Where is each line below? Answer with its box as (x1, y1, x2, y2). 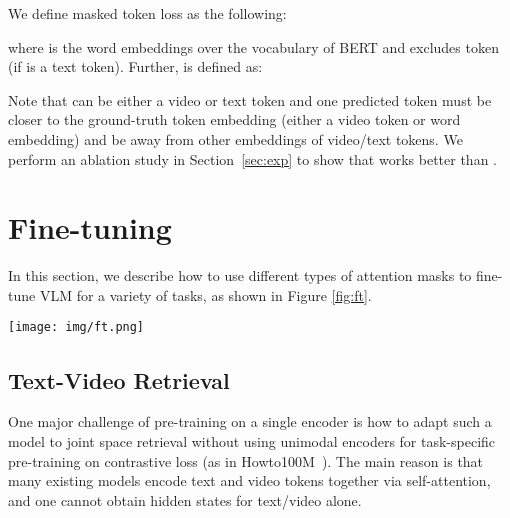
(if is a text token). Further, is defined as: (8, 56, 263, 77)
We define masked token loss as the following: (8, 3, 287, 23)
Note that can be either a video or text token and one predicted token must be (8, 89, 492, 110)
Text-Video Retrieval (8, 364, 230, 395)
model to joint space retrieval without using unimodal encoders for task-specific (8, 430, 496, 451)
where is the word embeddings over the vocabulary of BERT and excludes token (8, 36, 499, 57)
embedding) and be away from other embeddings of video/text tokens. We (8, 128, 463, 149)
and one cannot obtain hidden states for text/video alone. (8, 489, 362, 510)
